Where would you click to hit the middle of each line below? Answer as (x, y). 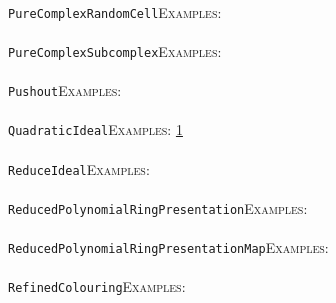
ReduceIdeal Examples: (79, 168)
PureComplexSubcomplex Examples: (115, 50)
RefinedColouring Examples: (97, 286)
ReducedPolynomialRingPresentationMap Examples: (168, 247)
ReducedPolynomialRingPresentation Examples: (158, 207)
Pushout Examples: (65, 90)
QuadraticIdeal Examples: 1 (95, 129)
